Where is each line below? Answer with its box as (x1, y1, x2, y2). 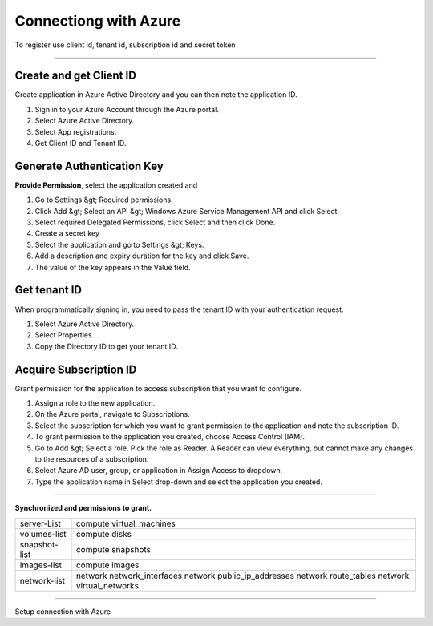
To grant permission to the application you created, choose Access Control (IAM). (34, 432, 305, 442)
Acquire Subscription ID (14, 362, 137, 376)
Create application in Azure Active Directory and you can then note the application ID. (14, 90, 297, 99)
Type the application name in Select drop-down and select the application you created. (34, 477, 322, 487)
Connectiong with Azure (14, 12, 181, 30)
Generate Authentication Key (14, 159, 164, 172)
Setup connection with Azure (14, 606, 111, 616)
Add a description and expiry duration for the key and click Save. (34, 251, 249, 260)
